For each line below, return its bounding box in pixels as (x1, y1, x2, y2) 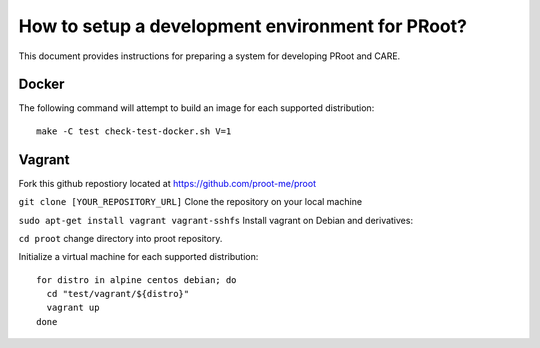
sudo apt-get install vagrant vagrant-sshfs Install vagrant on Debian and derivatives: (18, 214, 414, 226)
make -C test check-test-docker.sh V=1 (36, 125, 232, 137)
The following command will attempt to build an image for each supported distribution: (18, 102, 375, 114)
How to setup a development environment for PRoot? (18, 15, 467, 37)
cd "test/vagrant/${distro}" (46, 288, 190, 300)
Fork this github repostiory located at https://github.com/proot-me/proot (18, 177, 317, 189)
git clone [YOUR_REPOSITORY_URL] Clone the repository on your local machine (18, 196, 363, 208)
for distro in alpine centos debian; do (36, 274, 237, 285)
